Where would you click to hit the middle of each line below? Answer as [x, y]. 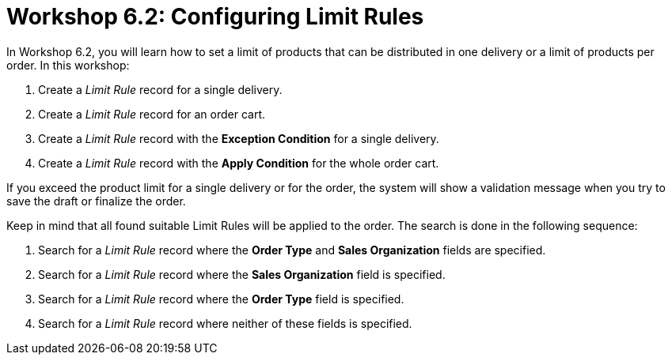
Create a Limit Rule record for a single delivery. [160, 89]
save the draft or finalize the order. [96, 201]
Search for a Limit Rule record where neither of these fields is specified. [225, 323]
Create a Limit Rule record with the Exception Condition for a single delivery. [239, 138]
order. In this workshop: [68, 65]
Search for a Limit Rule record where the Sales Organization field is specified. [242, 274]
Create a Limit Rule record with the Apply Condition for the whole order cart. [239, 163]
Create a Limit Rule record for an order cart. [152, 114]
